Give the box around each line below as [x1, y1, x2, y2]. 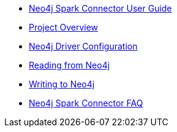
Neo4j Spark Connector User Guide [29, 3, 172, 13]
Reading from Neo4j [29, 60, 110, 70]
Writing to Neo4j [29, 79, 95, 89]
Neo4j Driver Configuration [29, 41, 138, 51]
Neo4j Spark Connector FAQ [29, 98, 143, 108]
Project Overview [29, 22, 99, 32]
